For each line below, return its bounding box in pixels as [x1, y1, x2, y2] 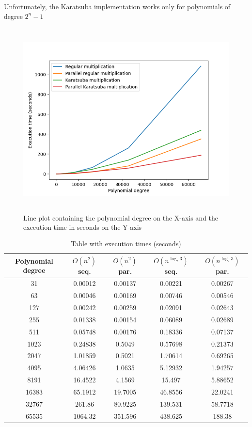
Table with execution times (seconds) [71, 238, 181, 248]
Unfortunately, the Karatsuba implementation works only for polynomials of [4, 1, 231, 11]
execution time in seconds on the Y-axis [23, 222, 142, 232]
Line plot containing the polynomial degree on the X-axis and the [23, 212, 219, 222]
